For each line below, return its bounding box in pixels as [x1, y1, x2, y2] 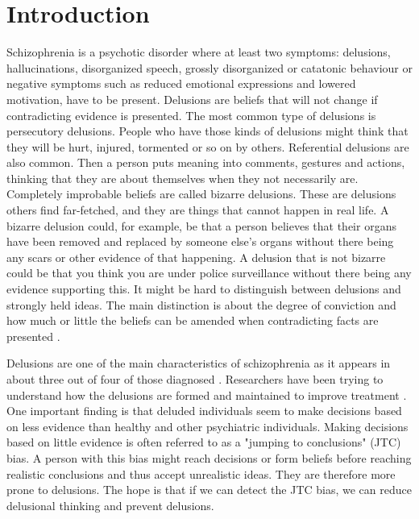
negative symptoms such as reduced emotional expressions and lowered [6, 75, 356, 92]
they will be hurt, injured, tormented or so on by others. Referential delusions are [6, 138, 409, 155]
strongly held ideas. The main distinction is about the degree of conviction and [6, 296, 396, 313]
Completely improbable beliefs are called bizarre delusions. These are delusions [6, 185, 396, 202]
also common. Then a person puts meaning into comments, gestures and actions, [6, 154, 405, 171]
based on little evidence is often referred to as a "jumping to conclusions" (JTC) [6, 434, 401, 450]
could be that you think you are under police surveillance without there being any [6, 264, 412, 281]
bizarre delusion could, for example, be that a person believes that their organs [6, 217, 396, 234]
